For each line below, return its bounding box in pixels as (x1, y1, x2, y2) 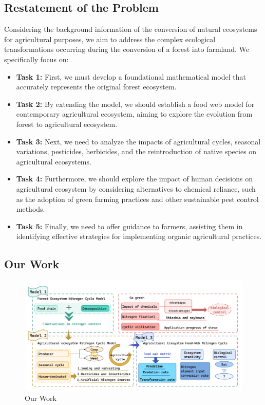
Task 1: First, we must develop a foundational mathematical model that (16, 71, 246, 82)
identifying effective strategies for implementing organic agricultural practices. (16, 231, 262, 242)
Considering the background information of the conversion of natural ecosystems (4, 24, 257, 34)
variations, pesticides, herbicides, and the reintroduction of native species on (16, 146, 257, 157)
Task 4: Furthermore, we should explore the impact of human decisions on (16, 173, 253, 184)
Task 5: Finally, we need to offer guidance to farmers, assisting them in (16, 220, 243, 231)
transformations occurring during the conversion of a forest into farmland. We (4, 44, 250, 54)
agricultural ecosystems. (16, 156, 91, 167)
